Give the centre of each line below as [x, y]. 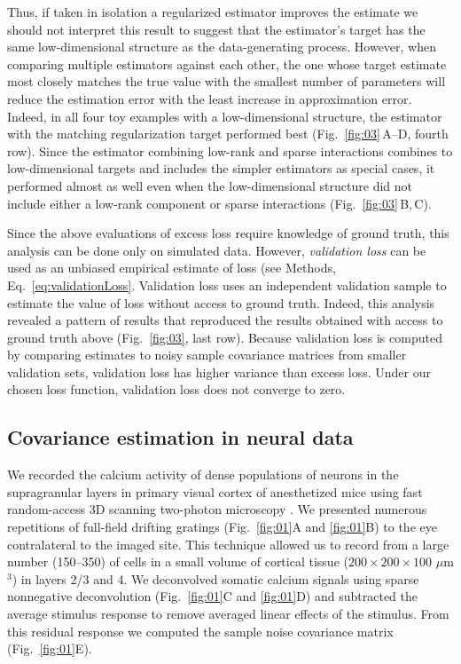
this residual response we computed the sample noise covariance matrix [200, 631]
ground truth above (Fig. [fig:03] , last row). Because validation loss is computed [225, 337]
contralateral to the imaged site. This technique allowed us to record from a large [228, 544]
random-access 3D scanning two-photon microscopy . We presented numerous [217, 509]
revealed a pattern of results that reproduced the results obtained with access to [225, 320]
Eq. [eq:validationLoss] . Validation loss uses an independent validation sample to [227, 285]
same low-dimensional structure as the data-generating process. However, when [222, 47]
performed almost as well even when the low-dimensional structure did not [210, 185]
